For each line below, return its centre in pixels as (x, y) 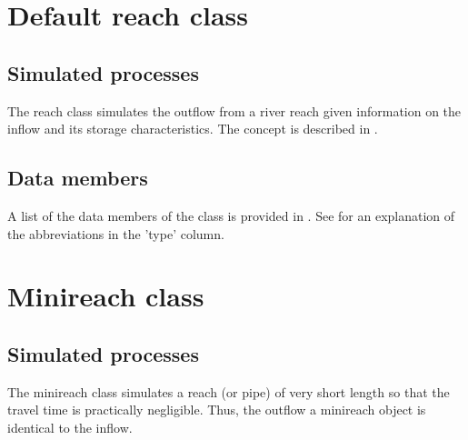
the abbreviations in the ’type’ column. (116, 233)
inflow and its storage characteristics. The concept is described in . (193, 129)
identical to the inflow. (70, 427)
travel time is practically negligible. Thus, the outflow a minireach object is (217, 410)
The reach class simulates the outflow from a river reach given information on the (234, 110)
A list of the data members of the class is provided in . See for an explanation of (231, 215)
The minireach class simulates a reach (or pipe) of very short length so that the (229, 391)
